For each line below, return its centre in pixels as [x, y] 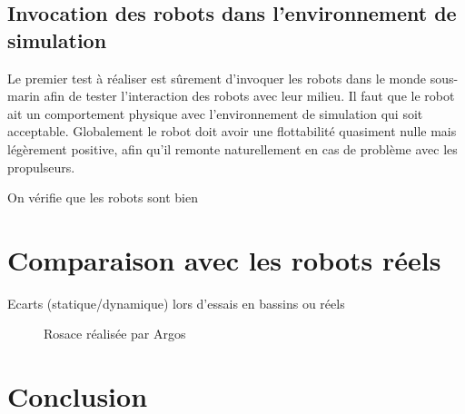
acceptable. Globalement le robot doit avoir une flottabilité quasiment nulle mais [232, 131]
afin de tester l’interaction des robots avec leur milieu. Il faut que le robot [249, 96]
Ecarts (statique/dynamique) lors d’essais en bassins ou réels [176, 303]
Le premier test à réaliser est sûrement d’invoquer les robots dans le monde [217, 78]
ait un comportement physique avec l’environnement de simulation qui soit [215, 113]
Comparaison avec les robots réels [224, 259]
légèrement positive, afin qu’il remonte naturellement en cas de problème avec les [232, 148]
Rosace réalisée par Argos [115, 334]
